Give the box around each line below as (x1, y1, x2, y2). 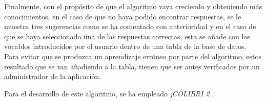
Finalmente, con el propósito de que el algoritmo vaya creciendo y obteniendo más (4, 1, 262, 11)
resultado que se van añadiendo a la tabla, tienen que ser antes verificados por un (4, 61, 260, 71)
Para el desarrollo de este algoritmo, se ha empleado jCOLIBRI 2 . (4, 88, 214, 98)
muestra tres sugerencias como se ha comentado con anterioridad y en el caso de (4, 21, 256, 32)
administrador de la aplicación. (4, 71, 101, 82)
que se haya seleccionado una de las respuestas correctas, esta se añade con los (4, 31, 250, 41)
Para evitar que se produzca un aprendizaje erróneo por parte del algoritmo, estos (4, 50, 262, 61)
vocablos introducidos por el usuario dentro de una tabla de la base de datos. (4, 41, 247, 52)
